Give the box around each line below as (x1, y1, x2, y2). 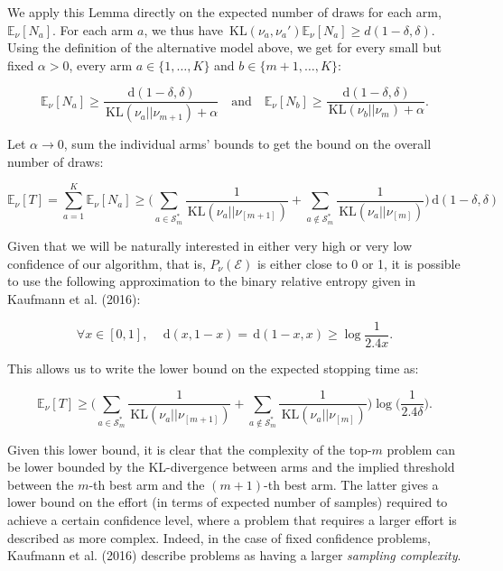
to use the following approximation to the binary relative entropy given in (7, 272, 416, 290)
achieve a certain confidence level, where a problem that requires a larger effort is (7, 510, 457, 529)
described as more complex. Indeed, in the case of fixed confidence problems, (7, 528, 431, 547)
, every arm (69, 55, 133, 74)
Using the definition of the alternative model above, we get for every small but (7, 38, 442, 57)
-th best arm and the (88, 474, 205, 493)
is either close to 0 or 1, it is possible (256, 253, 461, 272)
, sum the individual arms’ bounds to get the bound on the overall (63, 134, 432, 153)
